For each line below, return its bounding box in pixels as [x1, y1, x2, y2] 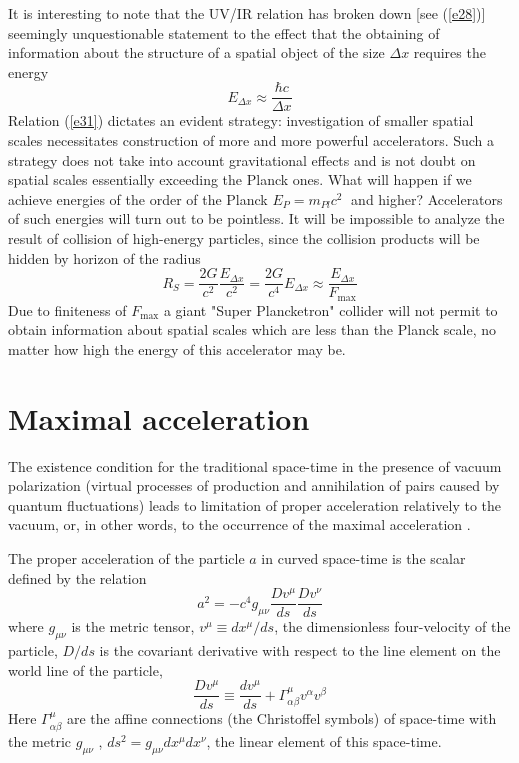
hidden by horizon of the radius [8, 247, 201, 268]
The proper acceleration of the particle [8, 547, 245, 568]
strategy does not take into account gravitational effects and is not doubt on [8, 149, 476, 170]
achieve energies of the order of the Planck [8, 188, 268, 209]
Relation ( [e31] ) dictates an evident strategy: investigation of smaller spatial [8, 110, 474, 131]
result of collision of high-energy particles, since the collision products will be [8, 228, 480, 248]
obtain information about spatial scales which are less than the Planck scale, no [8, 319, 497, 340]
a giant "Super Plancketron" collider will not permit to [163, 299, 498, 320]
